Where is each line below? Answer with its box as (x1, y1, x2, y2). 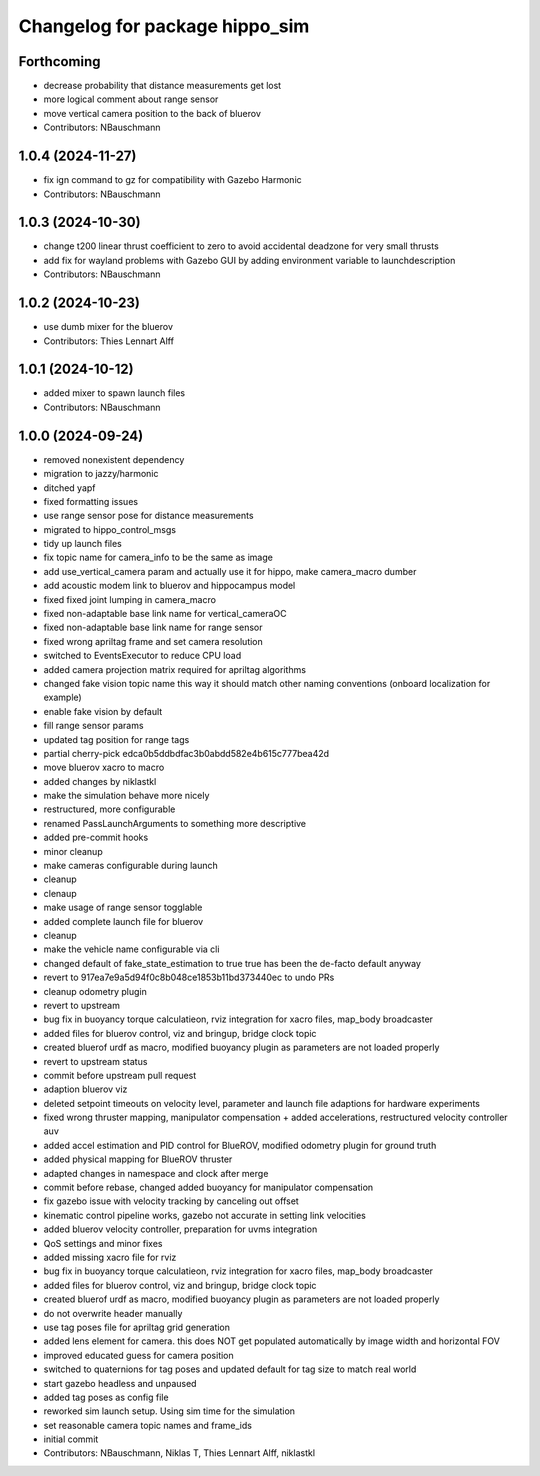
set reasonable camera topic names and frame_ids (43, 1419, 252, 1431)
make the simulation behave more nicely (43, 790, 210, 802)
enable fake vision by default (43, 705, 163, 717)
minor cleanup (43, 845, 104, 857)
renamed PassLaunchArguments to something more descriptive (43, 817, 307, 829)
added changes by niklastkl (43, 775, 157, 787)
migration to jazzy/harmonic (43, 468, 159, 480)
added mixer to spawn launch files (43, 387, 185, 399)
